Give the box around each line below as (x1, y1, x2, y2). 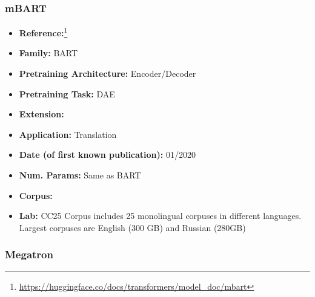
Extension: (19, 108, 64, 120)
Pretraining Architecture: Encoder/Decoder (19, 67, 196, 80)
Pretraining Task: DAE (19, 87, 115, 100)
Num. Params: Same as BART (19, 169, 141, 181)
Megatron (5, 247, 53, 262)
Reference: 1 (19, 25, 68, 39)
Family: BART (19, 47, 78, 59)
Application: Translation (19, 128, 117, 140)
